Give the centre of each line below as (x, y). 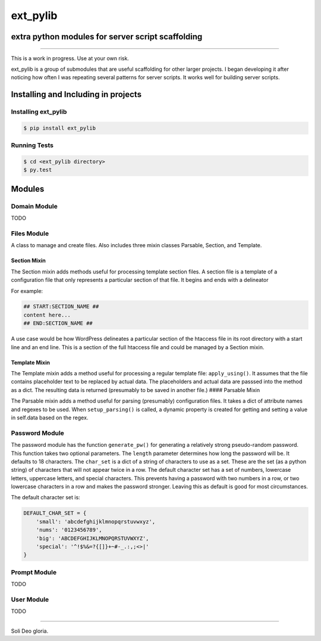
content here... (47, 315)
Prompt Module (34, 572)
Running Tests (32, 145)
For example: (27, 291)
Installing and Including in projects (76, 94)
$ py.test (38, 170)
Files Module (30, 234)
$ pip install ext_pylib (60, 128)
